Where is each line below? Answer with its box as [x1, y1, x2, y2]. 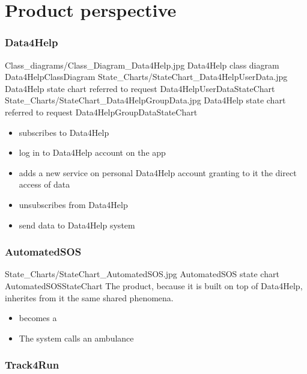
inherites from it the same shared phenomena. [5, 291, 174, 304]
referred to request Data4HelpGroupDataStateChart [5, 105, 198, 118]
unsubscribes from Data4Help [19, 198, 128, 210]
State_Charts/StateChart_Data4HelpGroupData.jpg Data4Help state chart [5, 94, 286, 106]
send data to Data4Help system [19, 218, 135, 231]
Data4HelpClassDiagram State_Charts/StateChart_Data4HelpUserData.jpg [5, 70, 288, 83]
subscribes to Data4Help [19, 126, 109, 138]
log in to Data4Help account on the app [19, 146, 166, 159]
